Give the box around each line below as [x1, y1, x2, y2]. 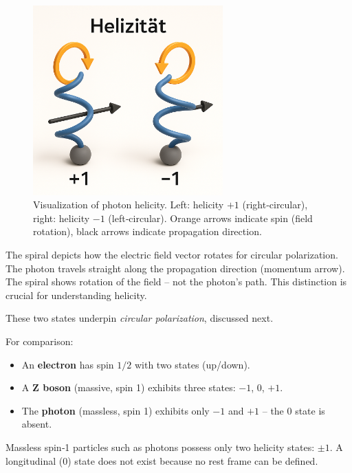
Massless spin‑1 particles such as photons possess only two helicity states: [5, 439, 315, 454]
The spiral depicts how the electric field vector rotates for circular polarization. [5, 247, 338, 261]
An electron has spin [21, 357, 114, 371]
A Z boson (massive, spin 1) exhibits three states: [21, 380, 236, 395]
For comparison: [5, 333, 74, 348]
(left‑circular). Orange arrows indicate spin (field [108, 210, 313, 225]
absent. [21, 417, 52, 431]
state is [295, 403, 325, 417]
